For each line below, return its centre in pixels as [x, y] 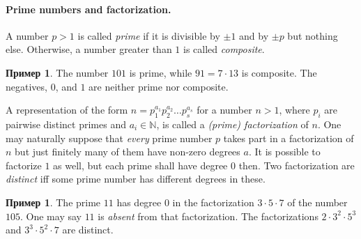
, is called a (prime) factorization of [232, 124]
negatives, [26, 86]
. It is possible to [284, 152]
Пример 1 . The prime [53, 202]
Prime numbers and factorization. [89, 9]
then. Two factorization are [297, 165]
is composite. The [279, 72]
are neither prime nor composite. [159, 86]
